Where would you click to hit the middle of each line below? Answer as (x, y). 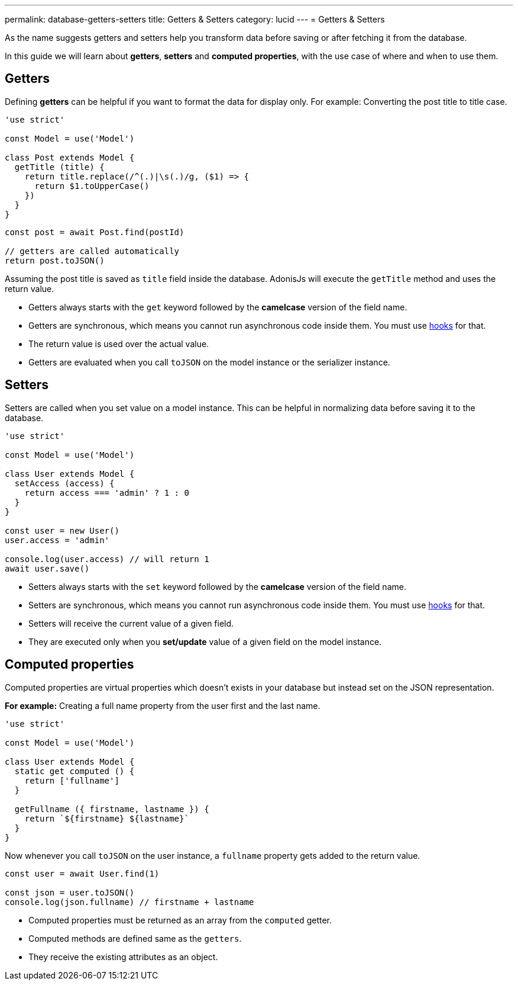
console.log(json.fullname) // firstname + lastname (129, 902)
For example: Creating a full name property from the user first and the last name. (163, 705)
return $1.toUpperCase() (92, 186)
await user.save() (47, 568)
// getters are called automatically (92, 251)
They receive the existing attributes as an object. (123, 957)
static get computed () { (75, 771)
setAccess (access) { (64, 483)
